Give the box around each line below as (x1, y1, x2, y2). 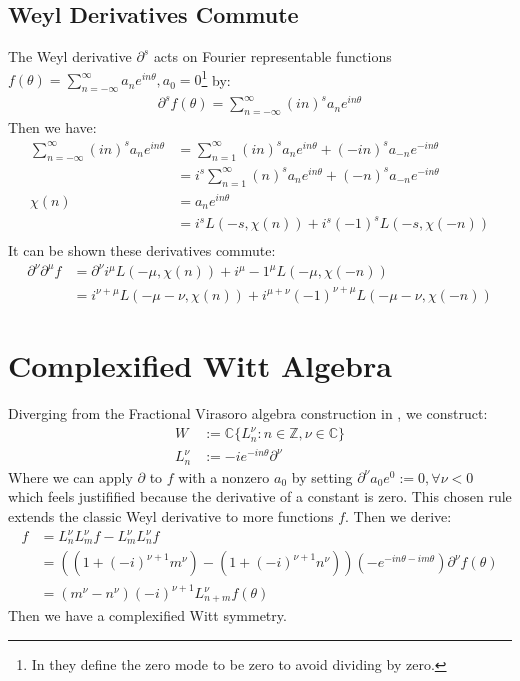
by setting (291, 466, 353, 487)
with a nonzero (178, 466, 270, 487)
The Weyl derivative (8, 46, 132, 67)
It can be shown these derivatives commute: (8, 240, 276, 261)
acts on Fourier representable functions (153, 46, 392, 67)
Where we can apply (8, 466, 133, 487)
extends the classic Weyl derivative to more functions (8, 505, 334, 526)
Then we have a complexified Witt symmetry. (8, 605, 287, 626)
